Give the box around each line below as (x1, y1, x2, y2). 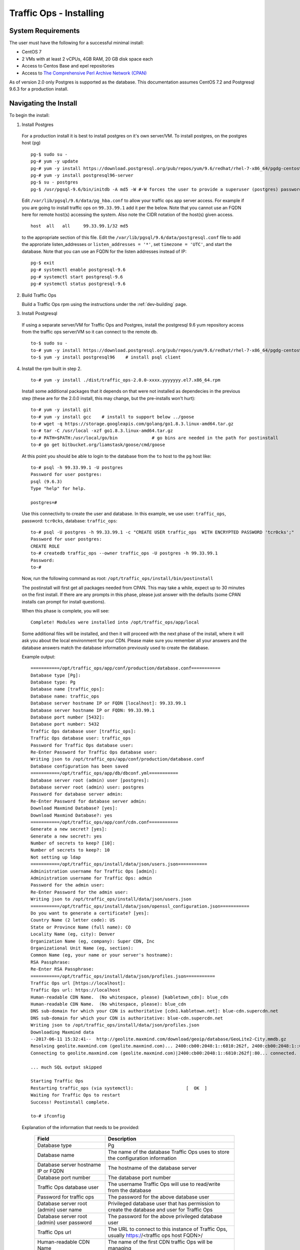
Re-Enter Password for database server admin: (30, 798, 147, 804)
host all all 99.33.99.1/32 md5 (30, 223, 128, 229)
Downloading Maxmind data (30, 1029, 94, 1035)
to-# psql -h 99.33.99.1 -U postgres (30, 464, 123, 470)
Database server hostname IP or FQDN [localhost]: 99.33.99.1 (30, 700, 186, 706)
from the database (107, 1187, 151, 1194)
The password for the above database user (107, 1193, 209, 1200)
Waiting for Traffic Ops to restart (30, 1092, 120, 1098)
